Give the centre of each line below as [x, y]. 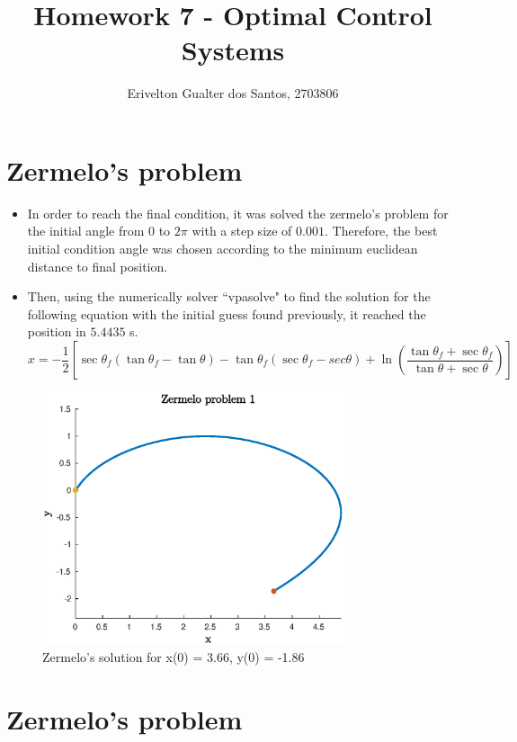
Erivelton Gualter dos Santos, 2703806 [233, 93]
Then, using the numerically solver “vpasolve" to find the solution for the [229, 296]
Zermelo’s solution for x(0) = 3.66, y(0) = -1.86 [174, 657]
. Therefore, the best [381, 231]
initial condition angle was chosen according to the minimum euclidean [223, 249]
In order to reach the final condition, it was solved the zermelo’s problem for [238, 213]
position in [57, 331]
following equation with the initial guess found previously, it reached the [227, 313]
